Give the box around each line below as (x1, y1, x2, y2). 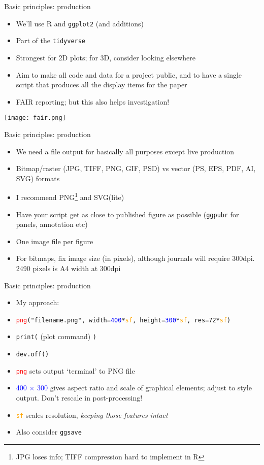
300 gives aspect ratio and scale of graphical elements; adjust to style (37, 382, 252, 393)
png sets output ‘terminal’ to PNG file (16, 365, 135, 376)
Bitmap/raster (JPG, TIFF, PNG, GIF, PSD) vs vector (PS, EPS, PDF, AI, (16, 163, 256, 174)
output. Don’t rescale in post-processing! (16, 392, 143, 403)
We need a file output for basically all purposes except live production (16, 146, 235, 156)
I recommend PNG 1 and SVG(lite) (16, 190, 124, 202)
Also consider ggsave (16, 426, 82, 437)
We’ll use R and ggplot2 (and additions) (16, 18, 144, 28)
